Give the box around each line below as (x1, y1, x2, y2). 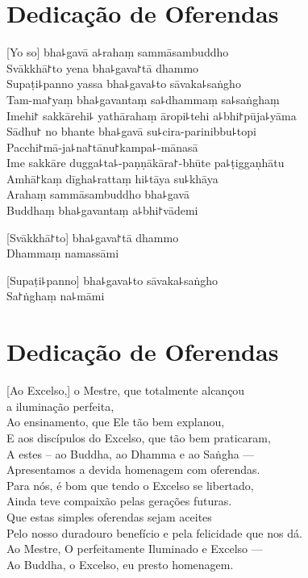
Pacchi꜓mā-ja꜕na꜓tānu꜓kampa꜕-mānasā (6, 138, 198, 155)
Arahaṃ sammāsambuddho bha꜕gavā (6, 186, 189, 203)
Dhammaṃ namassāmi (6, 245, 119, 262)
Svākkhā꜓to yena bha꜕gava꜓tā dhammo (6, 59, 199, 76)
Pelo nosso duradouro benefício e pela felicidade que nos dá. (6, 524, 302, 541)
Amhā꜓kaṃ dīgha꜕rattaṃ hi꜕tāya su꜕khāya (6, 170, 219, 186)
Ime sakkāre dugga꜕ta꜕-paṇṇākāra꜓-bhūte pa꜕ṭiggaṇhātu (6, 154, 285, 171)
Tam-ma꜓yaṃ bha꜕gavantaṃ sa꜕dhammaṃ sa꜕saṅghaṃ (6, 90, 280, 107)
